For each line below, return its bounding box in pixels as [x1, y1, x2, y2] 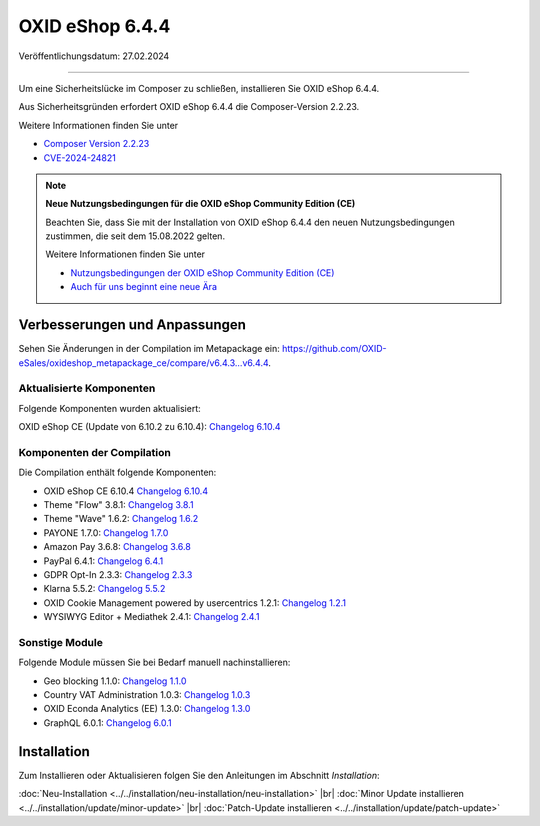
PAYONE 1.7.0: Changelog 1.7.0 [43, 526, 169, 539]
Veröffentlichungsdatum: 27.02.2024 [18, 50, 170, 62]
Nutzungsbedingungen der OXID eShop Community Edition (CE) [70, 266, 335, 279]
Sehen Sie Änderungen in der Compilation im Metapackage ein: [18, 343, 280, 355]
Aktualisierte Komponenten [18, 381, 156, 395]
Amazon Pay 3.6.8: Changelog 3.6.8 [43, 541, 192, 553]
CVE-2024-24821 [43, 151, 117, 164]
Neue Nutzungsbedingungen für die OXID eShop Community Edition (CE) [45, 198, 356, 210]
